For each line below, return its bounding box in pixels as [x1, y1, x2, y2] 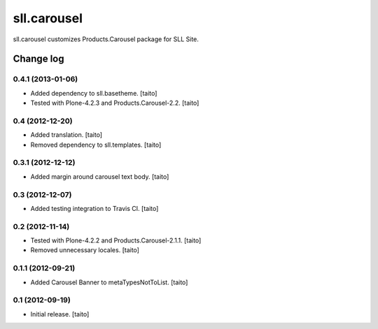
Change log [13, 53, 64, 65]
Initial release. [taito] [30, 309, 90, 318]
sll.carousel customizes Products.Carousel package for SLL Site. [13, 35, 199, 43]
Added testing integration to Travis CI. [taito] [30, 204, 159, 212]
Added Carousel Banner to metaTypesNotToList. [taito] [30, 278, 188, 286]
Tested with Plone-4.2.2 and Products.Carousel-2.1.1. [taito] [30, 236, 202, 244]
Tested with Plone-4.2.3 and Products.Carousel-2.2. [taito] [30, 98, 199, 108]
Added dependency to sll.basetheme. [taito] [30, 89, 157, 97]
